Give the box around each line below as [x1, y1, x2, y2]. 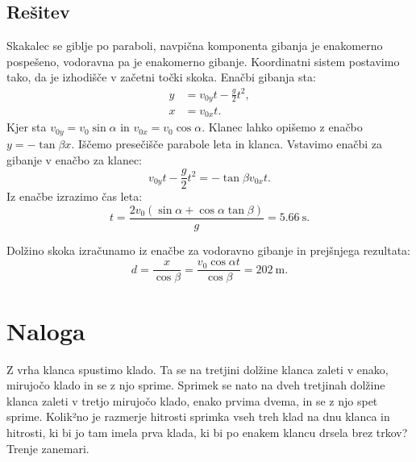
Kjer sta [6, 119, 47, 135]
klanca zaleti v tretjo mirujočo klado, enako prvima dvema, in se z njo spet [6, 392, 378, 409]
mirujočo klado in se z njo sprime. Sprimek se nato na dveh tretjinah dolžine [6, 377, 385, 393]
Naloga [6, 314, 85, 347]
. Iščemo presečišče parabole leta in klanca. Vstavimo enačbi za [71, 135, 383, 152]
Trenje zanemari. [6, 439, 89, 456]
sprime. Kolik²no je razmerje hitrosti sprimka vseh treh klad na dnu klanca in [6, 408, 390, 425]
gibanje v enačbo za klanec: [6, 151, 142, 168]
